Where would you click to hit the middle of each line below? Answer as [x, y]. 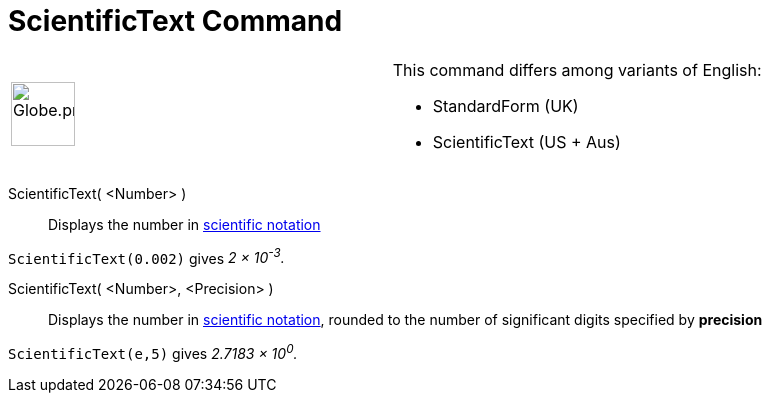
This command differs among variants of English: [577, 69]
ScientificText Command [175, 21]
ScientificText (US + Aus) [526, 141]
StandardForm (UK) [505, 105]
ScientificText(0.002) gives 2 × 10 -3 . [146, 256]
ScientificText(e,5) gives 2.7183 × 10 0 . [153, 352]
